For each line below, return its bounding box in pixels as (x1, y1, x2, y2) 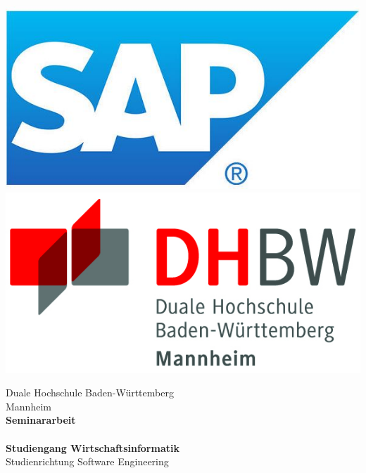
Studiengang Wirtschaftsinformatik (6, 440, 179, 455)
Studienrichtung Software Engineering (6, 454, 169, 469)
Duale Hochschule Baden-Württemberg (6, 385, 174, 400)
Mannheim (6, 399, 51, 413)
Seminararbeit (6, 413, 76, 427)
